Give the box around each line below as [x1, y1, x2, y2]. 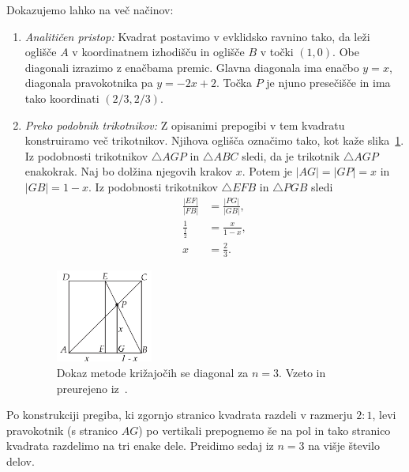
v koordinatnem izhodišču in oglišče [72, 43, 245, 60]
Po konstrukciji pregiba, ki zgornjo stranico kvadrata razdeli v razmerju [6, 406, 353, 423]
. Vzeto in [279, 364, 326, 380]
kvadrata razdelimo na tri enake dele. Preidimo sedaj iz [6, 437, 274, 454]
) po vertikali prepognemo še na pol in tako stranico [138, 421, 391, 438]
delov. [6, 452, 35, 469]
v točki [260, 43, 294, 60]
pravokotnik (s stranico [6, 421, 118, 438]
